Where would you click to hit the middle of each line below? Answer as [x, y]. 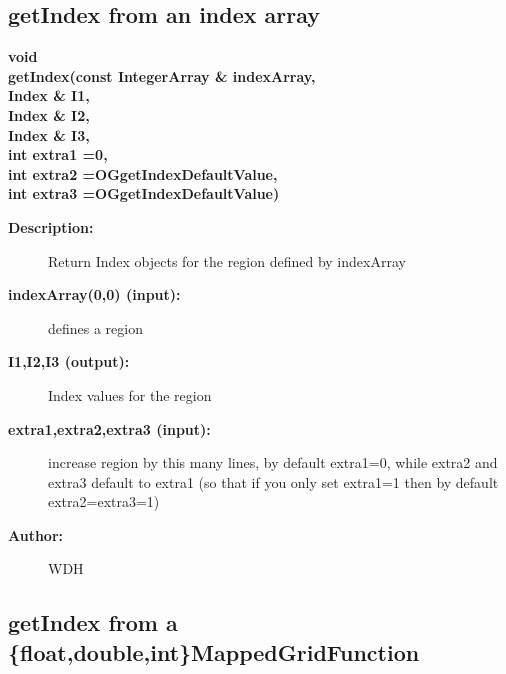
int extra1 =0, [58, 154]
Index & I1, [49, 95]
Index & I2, [49, 114]
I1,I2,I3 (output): [69, 361]
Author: [36, 534]
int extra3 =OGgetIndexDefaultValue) [144, 193]
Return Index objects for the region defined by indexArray [227, 260]
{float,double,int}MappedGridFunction [214, 651]
